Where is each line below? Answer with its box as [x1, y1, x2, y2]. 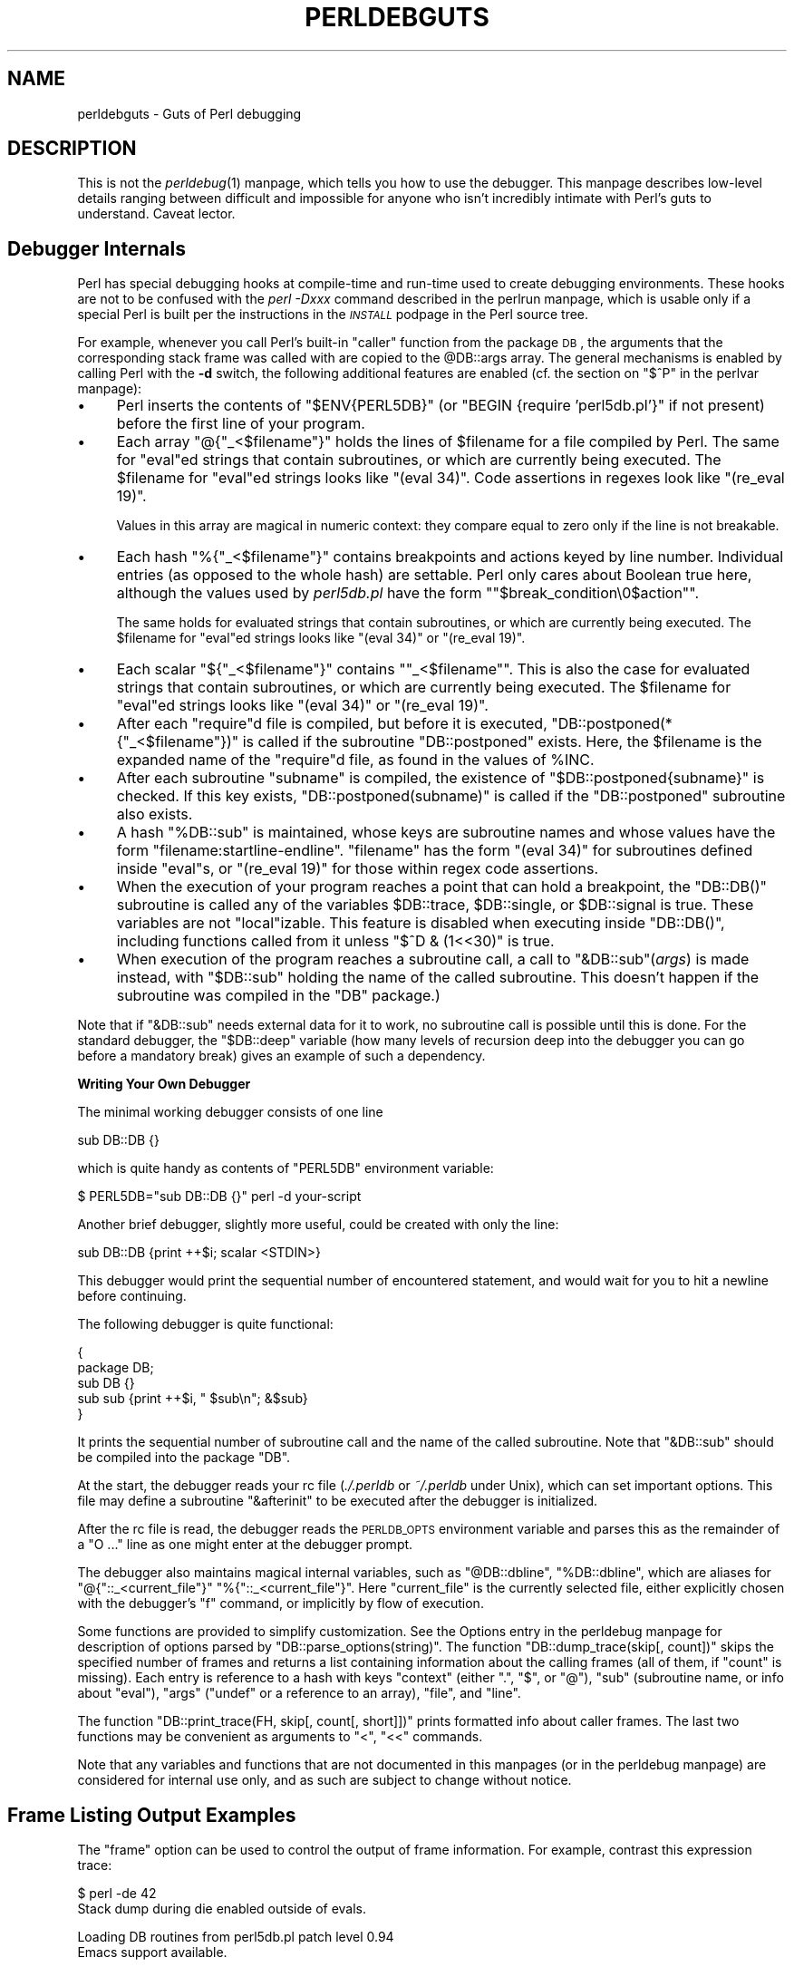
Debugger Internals [7, 237, 186, 260]
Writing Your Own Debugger [77, 1076, 251, 1092]
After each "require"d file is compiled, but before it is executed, [116, 714, 547, 733]
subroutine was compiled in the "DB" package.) [116, 986, 441, 1005]
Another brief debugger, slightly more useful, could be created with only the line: [77, 1216, 559, 1233]
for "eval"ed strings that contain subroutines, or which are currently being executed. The [116, 451, 721, 470]
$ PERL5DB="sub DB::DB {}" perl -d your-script [77, 1188, 362, 1205]
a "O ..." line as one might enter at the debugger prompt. [77, 1536, 413, 1553]
